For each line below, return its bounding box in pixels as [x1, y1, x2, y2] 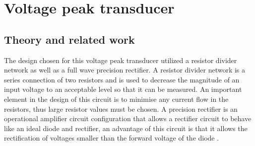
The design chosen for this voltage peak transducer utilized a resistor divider [4, 55, 237, 65]
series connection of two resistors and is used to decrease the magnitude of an [4, 74, 240, 84]
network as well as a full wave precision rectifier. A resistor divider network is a [4, 65, 246, 75]
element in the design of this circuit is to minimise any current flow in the [4, 93, 229, 104]
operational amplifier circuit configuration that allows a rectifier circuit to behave [4, 113, 252, 124]
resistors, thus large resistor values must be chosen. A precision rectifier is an [4, 103, 238, 114]
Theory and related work [4, 31, 135, 47]
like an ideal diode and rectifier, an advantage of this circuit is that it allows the [4, 123, 248, 133]
